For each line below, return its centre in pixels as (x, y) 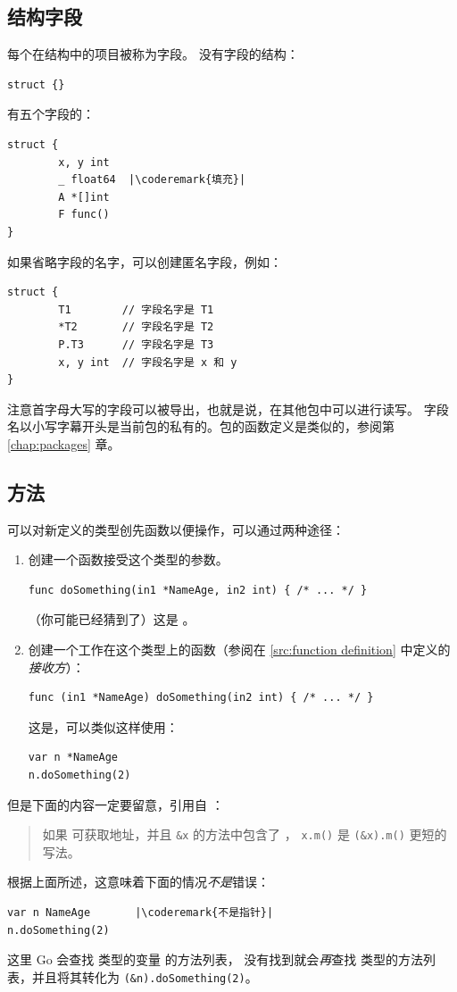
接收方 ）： (56, 667)
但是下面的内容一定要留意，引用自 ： (116, 804)
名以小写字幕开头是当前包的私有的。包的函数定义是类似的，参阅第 (201, 426)
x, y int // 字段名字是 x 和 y (148, 362)
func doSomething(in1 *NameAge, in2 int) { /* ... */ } (198, 590)
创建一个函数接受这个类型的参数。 (128, 559)
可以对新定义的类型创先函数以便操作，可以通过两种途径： (176, 529)
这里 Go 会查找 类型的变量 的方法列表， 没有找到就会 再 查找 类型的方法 (215, 959)
